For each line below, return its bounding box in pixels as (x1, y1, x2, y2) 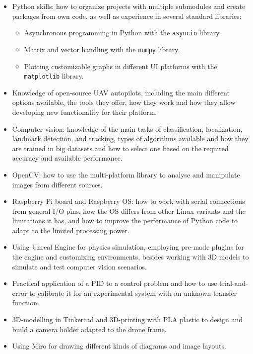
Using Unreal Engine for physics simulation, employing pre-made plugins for (12, 242, 244, 252)
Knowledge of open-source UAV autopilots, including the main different (12, 87, 230, 97)
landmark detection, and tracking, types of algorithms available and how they (12, 133, 249, 144)
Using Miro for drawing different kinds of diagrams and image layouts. (12, 341, 226, 351)
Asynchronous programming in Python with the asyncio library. (24, 27, 221, 38)
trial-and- (219, 278, 248, 288)
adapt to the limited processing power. (12, 225, 129, 235)
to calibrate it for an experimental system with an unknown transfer (29, 287, 237, 298)
